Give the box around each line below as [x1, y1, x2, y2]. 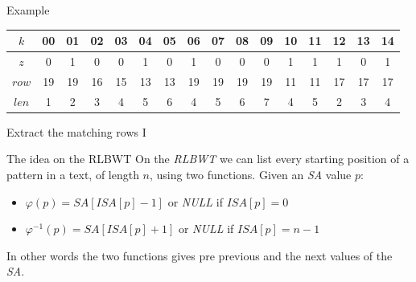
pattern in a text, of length [6, 166, 139, 182]
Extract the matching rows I [6, 123, 146, 140]
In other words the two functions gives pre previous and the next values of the [6, 247, 393, 264]
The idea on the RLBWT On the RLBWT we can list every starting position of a [6, 150, 410, 167]
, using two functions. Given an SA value [150, 166, 352, 182]
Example [6, 2, 50, 18]
